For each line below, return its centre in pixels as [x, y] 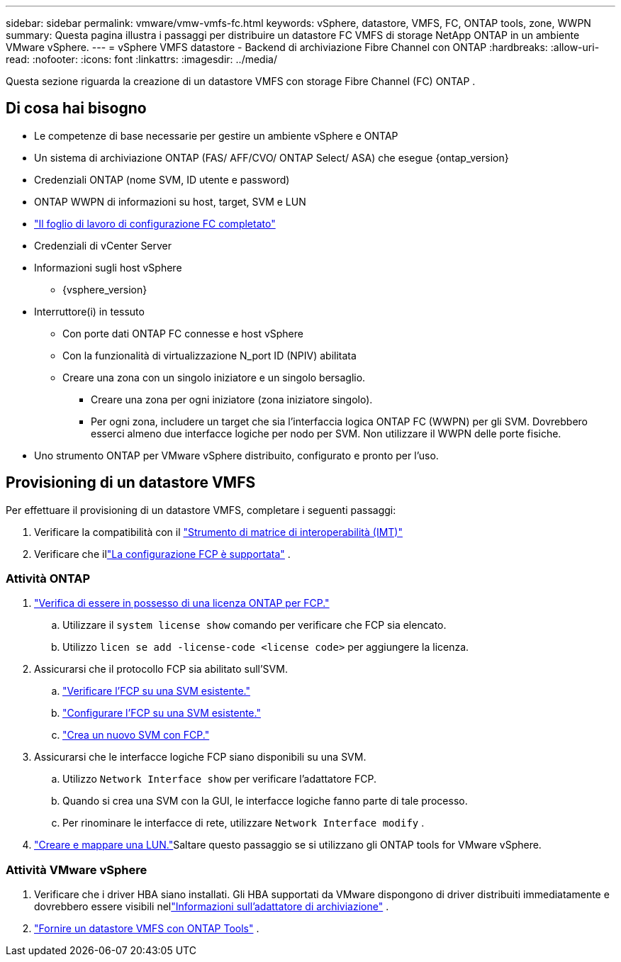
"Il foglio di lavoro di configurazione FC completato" [155, 223]
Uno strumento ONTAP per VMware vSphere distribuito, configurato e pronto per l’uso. [236, 455]
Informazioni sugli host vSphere [108, 267]
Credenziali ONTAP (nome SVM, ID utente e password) [162, 179]
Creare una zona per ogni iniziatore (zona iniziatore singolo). [232, 399]
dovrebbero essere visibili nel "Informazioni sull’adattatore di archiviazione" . [212, 907]
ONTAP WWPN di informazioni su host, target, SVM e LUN [170, 201]
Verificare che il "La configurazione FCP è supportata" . [162, 554]
